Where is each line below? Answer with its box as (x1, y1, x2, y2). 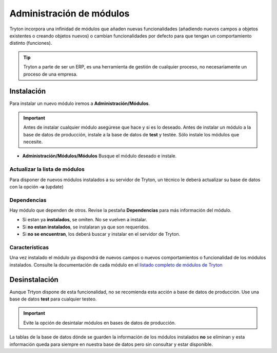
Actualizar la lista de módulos (9, 166, 85, 173)
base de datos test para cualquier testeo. (9, 296, 97, 302)
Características (9, 243, 49, 251)
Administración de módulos (9, 8, 130, 19)
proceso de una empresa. (23, 71, 78, 77)
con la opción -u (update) (9, 183, 64, 190)
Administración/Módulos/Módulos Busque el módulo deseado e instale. (22, 153, 177, 159)
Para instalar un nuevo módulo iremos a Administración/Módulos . (9, 100, 150, 107)
